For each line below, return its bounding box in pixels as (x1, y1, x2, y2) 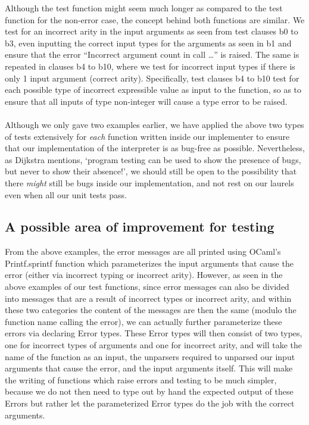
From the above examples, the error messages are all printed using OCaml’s (5, 245, 281, 258)
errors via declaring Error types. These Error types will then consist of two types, (5, 327, 302, 339)
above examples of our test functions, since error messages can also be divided (5, 280, 289, 293)
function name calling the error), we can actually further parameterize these (5, 315, 282, 327)
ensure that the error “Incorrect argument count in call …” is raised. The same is (5, 48, 299, 61)
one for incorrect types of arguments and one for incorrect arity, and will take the (5, 339, 302, 351)
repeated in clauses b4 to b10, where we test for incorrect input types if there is (5, 60, 295, 72)
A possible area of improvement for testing (5, 217, 274, 236)
